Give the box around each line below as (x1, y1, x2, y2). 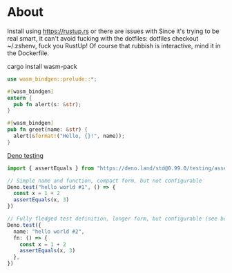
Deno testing (7, 151, 43, 159)
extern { (7, 94, 32, 101)
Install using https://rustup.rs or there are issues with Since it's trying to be (7, 27, 220, 35)
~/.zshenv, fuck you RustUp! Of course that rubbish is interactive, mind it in (7, 41, 221, 50)
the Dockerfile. (7, 49, 50, 57)
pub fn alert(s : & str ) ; (13, 101, 81, 108)
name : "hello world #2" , (13, 228, 85, 235)
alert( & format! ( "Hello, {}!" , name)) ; (13, 132, 126, 140)
